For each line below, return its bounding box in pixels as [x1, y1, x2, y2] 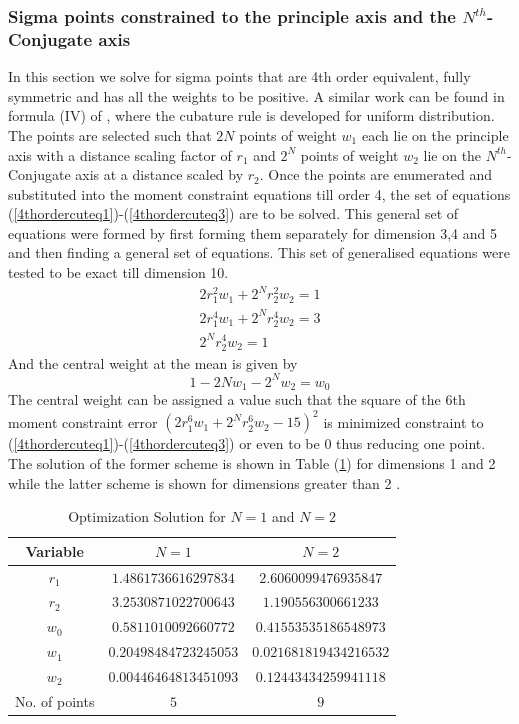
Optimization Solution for [68, 506, 226, 527]
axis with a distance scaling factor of [8, 144, 232, 165]
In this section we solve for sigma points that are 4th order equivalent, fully [8, 66, 471, 87]
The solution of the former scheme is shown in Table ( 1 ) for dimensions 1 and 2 [8, 452, 496, 473]
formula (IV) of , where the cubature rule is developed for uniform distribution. [8, 105, 495, 126]
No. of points [15, 690, 95, 711]
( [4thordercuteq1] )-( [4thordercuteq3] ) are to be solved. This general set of [8, 203, 459, 224]
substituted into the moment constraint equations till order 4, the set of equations [8, 183, 511, 204]
